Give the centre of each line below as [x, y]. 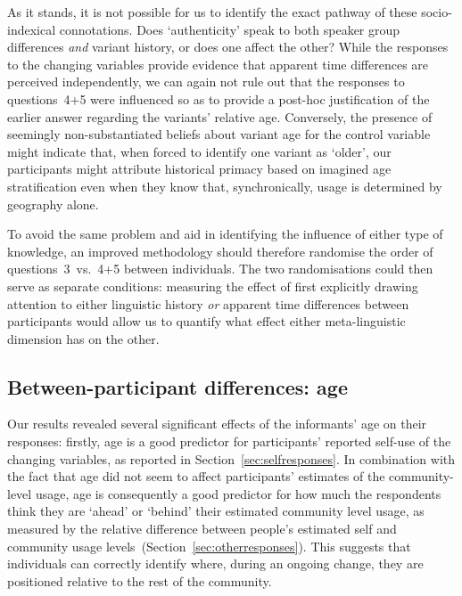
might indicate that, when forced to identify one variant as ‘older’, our [199, 151]
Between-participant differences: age [177, 386]
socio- [437, 12]
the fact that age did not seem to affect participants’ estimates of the [196, 476]
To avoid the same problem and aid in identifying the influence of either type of [225, 234]
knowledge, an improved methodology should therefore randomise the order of [220, 251]
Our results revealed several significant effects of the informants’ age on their [217, 424]
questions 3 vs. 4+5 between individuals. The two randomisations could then [220, 269]
